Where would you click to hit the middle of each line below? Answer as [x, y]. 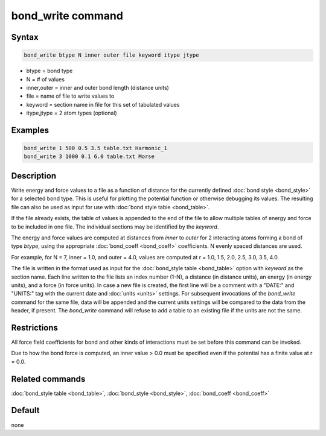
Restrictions [35, 328]
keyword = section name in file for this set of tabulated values [103, 104]
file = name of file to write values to [70, 96]
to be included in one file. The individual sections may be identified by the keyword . [115, 227]
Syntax [25, 37]
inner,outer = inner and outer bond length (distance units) [97, 87]
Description [34, 176]
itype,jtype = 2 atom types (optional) [72, 113]
